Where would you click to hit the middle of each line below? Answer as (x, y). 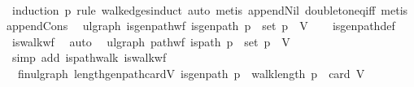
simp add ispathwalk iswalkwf (89, 57)
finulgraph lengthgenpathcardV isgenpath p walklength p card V (191, 73)
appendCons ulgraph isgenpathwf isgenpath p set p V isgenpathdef (201, 26)
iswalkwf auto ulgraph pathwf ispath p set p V (151, 41)
